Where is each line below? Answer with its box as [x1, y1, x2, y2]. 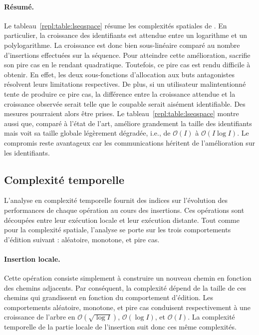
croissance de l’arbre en [4, 312, 75, 322]
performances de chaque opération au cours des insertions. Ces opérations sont [4, 204, 245, 215]
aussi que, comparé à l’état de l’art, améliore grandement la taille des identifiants [4, 118, 252, 128]
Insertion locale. [4, 253, 60, 264]
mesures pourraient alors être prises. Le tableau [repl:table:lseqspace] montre [4, 108, 239, 119]
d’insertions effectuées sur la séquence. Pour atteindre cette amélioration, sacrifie [4, 49, 251, 60]
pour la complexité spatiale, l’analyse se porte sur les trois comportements [4, 224, 231, 235]
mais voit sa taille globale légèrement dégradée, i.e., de [4, 128, 171, 138]
